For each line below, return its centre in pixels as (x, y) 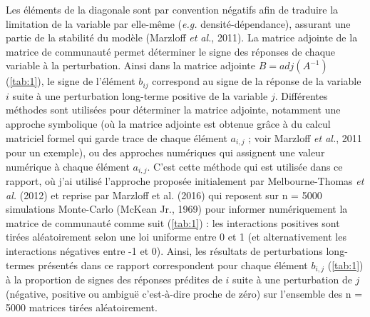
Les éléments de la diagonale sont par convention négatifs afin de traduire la (172, 9)
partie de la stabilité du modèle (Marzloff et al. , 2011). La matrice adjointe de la (182, 37)
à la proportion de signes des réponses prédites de (114, 280)
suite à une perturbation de (292, 280)
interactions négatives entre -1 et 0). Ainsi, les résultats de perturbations (164, 251)
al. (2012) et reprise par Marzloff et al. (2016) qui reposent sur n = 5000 (164, 195)
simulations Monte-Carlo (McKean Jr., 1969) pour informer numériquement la (177, 209)
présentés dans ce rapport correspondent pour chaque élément (173, 265)
